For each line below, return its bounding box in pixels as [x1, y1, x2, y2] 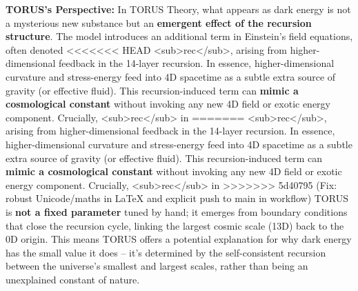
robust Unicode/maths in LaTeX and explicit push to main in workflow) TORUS [6, 191, 348, 205]
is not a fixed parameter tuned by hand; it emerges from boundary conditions [6, 204, 348, 219]
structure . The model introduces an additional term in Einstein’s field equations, [6, 29, 353, 43]
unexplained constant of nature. [6, 272, 140, 286]
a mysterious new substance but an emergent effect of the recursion [6, 15, 312, 30]
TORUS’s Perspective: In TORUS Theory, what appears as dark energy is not [6, 2, 351, 16]
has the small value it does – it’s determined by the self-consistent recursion [6, 245, 326, 259]
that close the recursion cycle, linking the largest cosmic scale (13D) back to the [6, 218, 344, 232]
